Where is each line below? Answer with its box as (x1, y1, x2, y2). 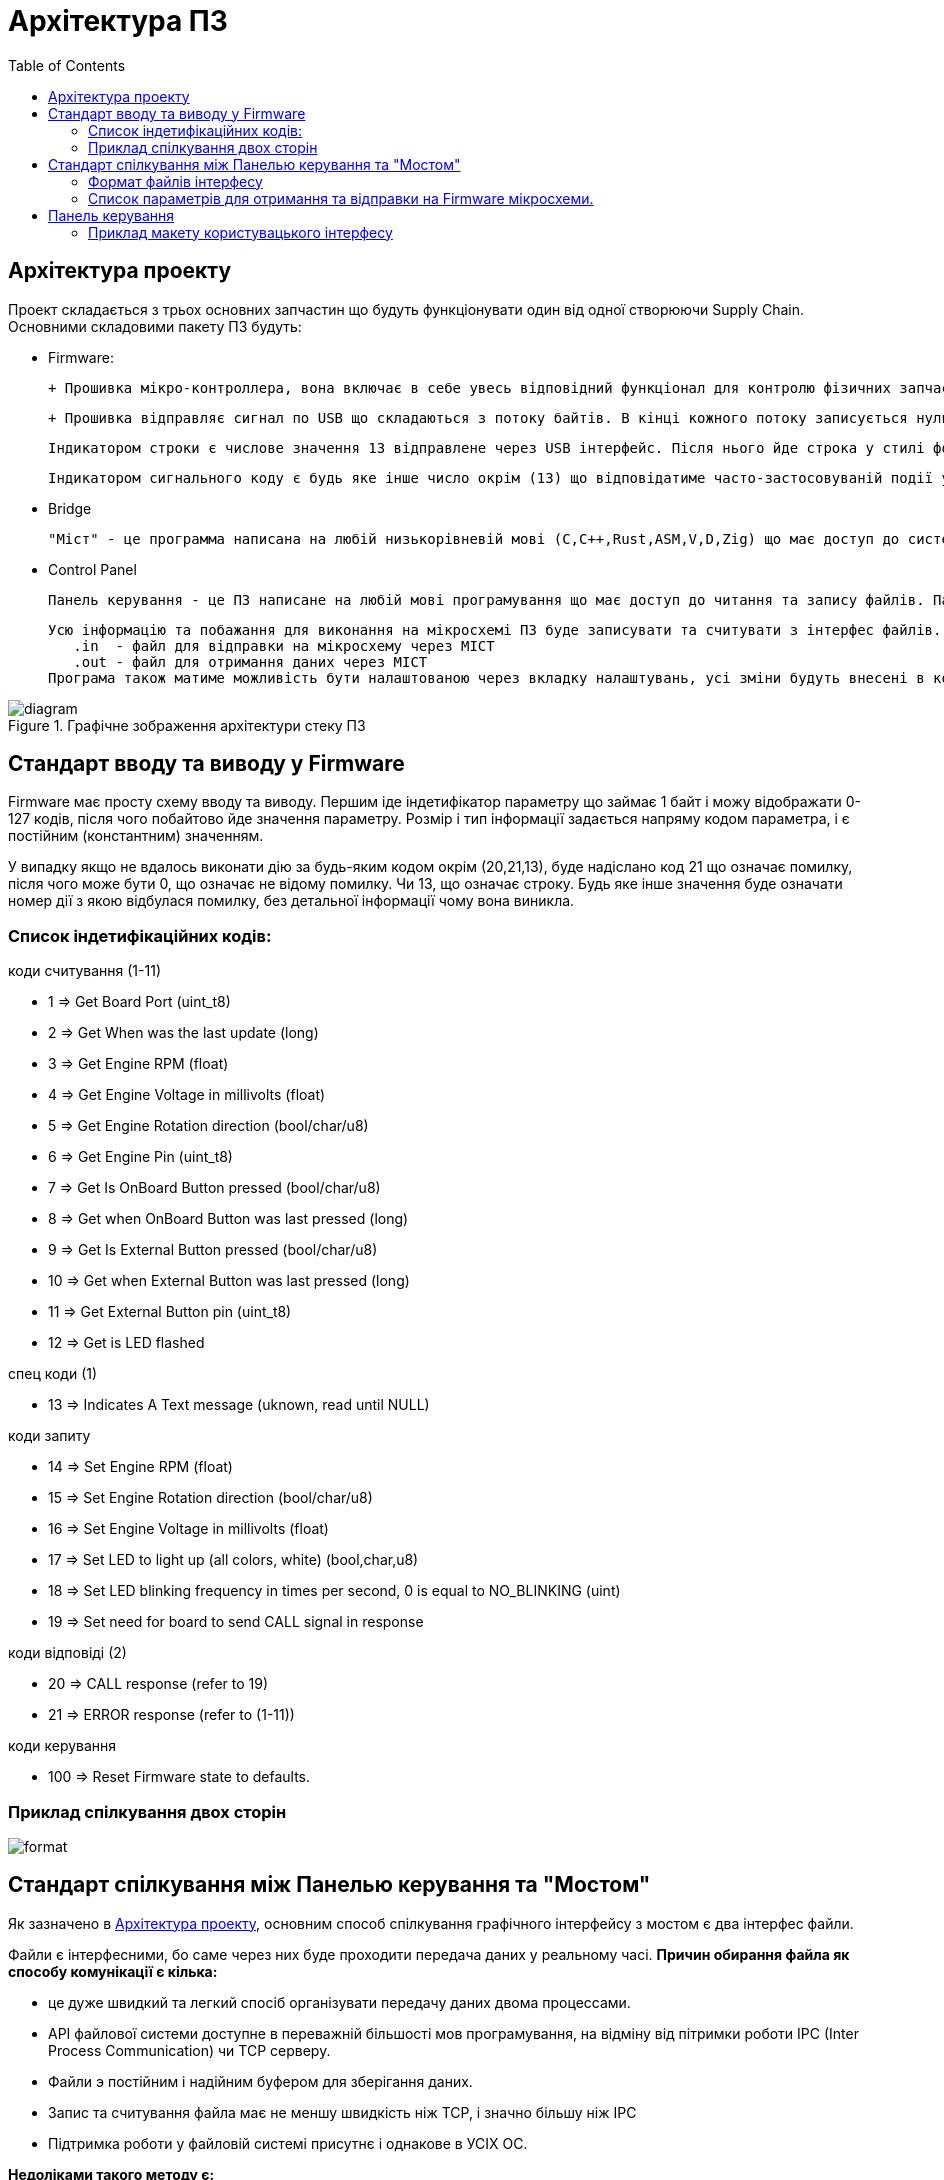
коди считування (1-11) (8, 962, 161, 980)
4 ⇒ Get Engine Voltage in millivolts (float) (48, 1086, 326, 1104)
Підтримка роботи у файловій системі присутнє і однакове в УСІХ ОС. (48, 2134, 528, 2152)
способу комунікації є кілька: (8, 1962, 218, 1980)
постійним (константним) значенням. (8, 827, 264, 845)
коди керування (8, 1737, 117, 1755)
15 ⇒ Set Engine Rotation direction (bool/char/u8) (48, 1489, 373, 1507)
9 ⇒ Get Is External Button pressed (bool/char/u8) (48, 1241, 378, 1259)
